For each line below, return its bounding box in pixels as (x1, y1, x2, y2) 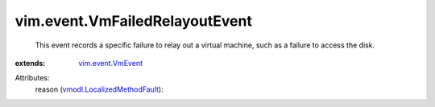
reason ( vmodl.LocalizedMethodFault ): (35, 84, 164, 94)
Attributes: (14, 73, 50, 83)
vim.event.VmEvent (78, 58, 143, 68)
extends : (14, 58, 46, 68)
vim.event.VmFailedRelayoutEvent (14, 12, 253, 30)
